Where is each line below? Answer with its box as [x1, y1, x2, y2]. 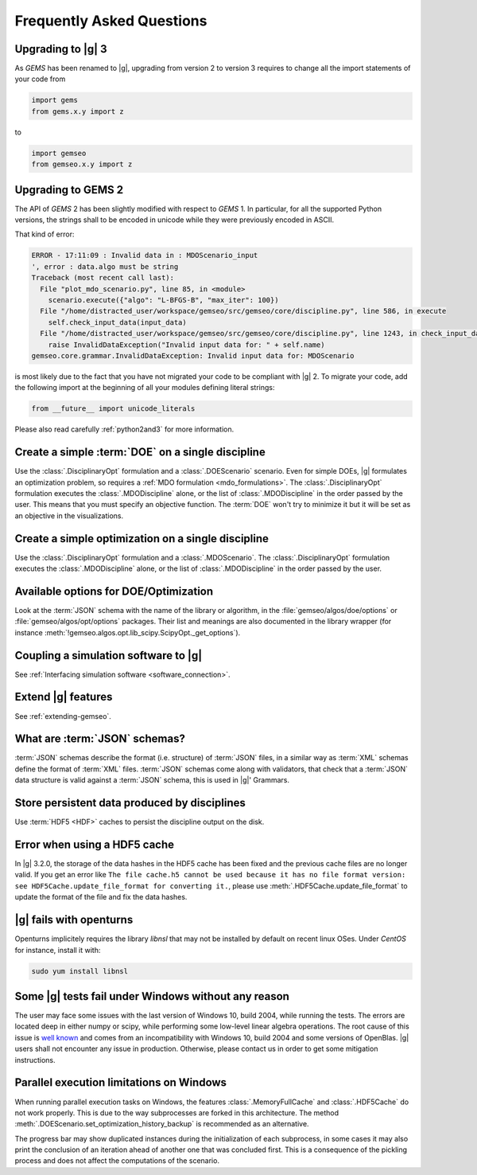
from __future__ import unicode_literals [31, 404, 196, 413]
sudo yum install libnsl [31, 966, 129, 975]
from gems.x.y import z [31, 107, 125, 115]
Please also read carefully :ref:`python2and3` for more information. [14, 424, 235, 434]
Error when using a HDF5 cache [14, 837, 175, 851]
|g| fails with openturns [14, 913, 134, 927]
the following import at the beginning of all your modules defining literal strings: [14, 383, 275, 392]
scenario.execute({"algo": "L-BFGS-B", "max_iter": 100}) [48, 295, 279, 305]
